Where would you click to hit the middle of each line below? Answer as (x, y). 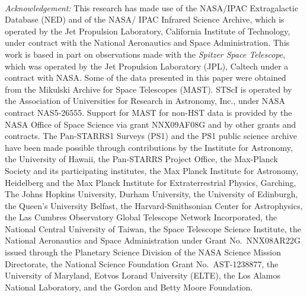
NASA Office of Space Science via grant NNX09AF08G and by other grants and (151, 124)
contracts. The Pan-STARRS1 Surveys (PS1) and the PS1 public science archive (151, 136)
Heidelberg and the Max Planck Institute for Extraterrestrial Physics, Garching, (151, 182)
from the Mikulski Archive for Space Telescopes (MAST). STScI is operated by (148, 89)
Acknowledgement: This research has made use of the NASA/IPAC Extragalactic (152, 7)
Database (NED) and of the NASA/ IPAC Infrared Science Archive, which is (145, 19)
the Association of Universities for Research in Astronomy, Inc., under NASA (145, 101)
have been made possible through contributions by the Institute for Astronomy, (149, 147)
